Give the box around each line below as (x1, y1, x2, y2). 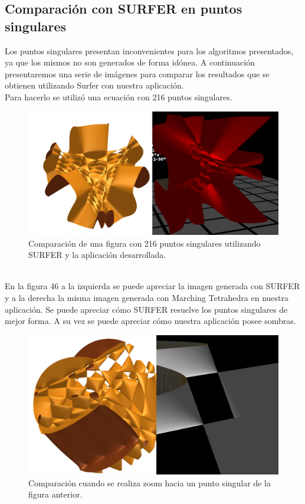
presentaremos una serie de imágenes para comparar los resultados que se (5, 67, 270, 80)
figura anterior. (28, 488, 83, 500)
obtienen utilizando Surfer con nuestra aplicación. (5, 79, 184, 91)
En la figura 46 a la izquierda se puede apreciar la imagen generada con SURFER (5, 280, 300, 292)
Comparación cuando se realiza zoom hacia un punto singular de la (28, 476, 271, 489)
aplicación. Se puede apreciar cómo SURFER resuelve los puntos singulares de (5, 303, 288, 315)
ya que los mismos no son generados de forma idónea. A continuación (5, 56, 255, 68)
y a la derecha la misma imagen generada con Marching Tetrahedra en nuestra (5, 292, 289, 304)
